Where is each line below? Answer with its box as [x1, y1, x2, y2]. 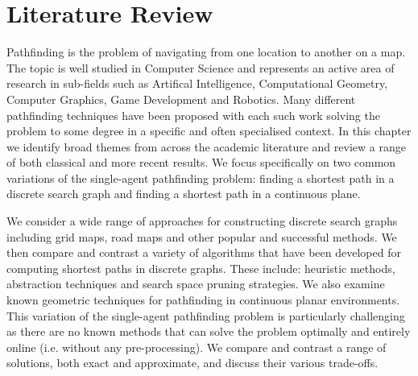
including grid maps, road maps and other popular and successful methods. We [6, 228, 397, 245]
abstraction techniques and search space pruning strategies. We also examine [6, 275, 385, 292]
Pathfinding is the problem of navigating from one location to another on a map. [6, 43, 406, 60]
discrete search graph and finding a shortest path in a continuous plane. [6, 185, 361, 202]
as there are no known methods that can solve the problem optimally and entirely [6, 323, 411, 340]
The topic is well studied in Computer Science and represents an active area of [6, 59, 395, 76]
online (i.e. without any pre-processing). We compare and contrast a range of [6, 338, 387, 355]
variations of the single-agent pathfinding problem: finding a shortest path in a [6, 169, 395, 186]
